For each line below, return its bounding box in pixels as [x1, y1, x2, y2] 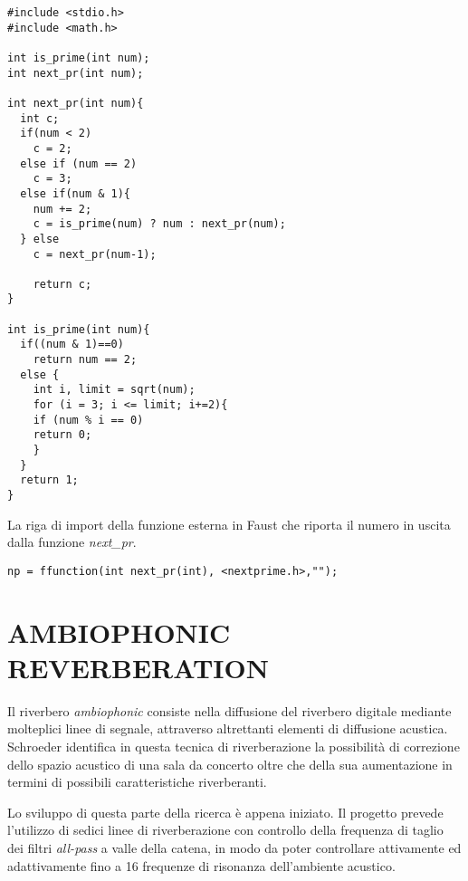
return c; [33, 277, 92, 291]
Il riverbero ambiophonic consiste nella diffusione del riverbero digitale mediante [7, 701, 452, 720]
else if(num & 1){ [20, 187, 131, 200]
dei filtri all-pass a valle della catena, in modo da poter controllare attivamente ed [7, 838, 462, 857]
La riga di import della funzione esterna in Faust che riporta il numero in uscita [7, 514, 451, 533]
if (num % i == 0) [33, 413, 144, 426]
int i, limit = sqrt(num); [33, 383, 196, 397]
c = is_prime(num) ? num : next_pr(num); [33, 217, 286, 231]
